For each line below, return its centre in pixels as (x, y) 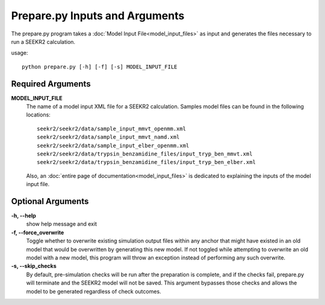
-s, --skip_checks (34, 266)
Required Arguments (51, 84)
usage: (20, 53)
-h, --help (23, 216)
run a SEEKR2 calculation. (43, 41)
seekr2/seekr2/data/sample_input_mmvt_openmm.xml (112, 128)
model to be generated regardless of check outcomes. (94, 291)
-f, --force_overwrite (38, 232)
